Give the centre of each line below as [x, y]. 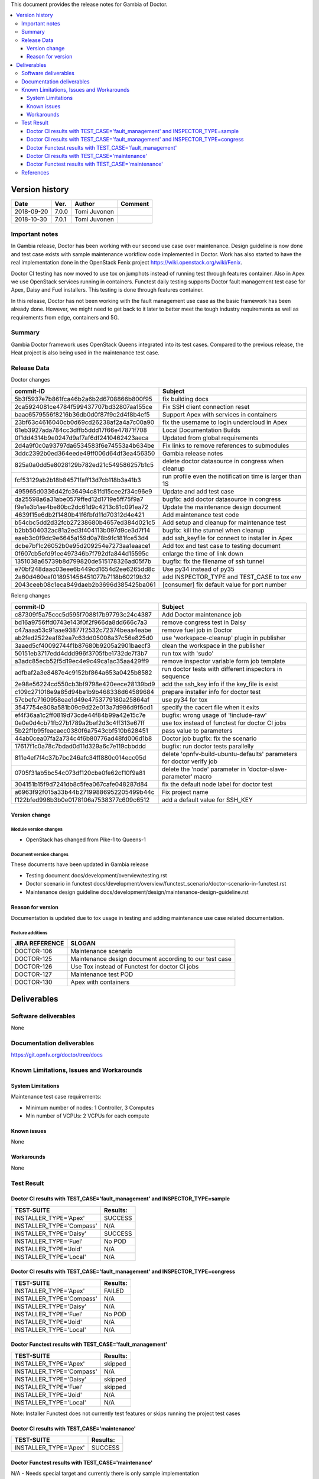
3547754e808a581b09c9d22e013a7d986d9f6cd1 [84, 708]
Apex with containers [100, 982]
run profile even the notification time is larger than [232, 476]
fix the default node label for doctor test [217, 784]
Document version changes [40, 854]
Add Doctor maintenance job [201, 615]
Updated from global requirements [210, 438]
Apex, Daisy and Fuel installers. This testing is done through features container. [107, 290]
